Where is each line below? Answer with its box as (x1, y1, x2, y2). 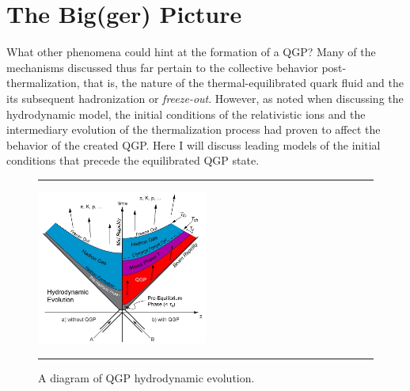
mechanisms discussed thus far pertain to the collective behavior (6, 59, 318, 75)
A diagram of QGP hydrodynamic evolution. (38, 369, 255, 385)
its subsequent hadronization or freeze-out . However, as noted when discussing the (6, 89, 404, 106)
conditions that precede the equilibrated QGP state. (6, 152, 260, 169)
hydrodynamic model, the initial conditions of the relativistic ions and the (6, 105, 366, 122)
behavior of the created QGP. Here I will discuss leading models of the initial (6, 136, 381, 153)
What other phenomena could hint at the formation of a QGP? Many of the (6, 44, 376, 60)
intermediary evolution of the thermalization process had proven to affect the (6, 121, 381, 138)
